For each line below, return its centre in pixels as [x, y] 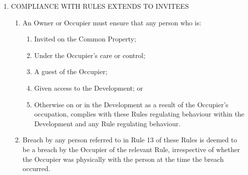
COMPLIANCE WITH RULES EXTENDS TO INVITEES [100, 6]
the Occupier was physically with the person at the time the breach [123, 159]
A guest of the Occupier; [71, 71]
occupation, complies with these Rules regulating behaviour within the [139, 114]
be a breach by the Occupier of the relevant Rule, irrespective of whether [131, 149]
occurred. [36, 168]
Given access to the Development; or [89, 87]
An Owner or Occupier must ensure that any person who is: [112, 22]
